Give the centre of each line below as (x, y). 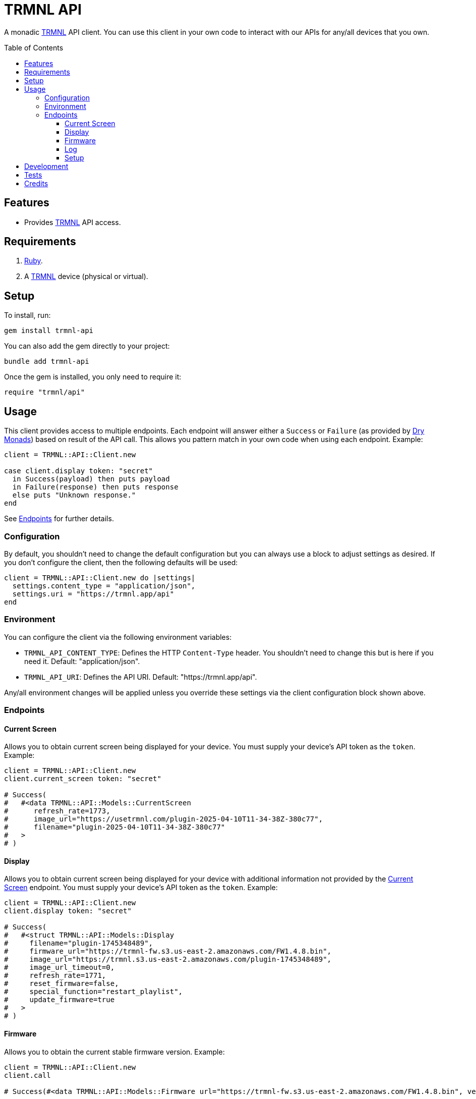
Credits (36, 183)
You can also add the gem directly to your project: (87, 346)
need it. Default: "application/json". (82, 661)
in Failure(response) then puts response (95, 487)
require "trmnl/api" (45, 392)
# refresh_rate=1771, (55, 976)
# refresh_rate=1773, (57, 811)
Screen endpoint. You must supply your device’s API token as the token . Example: (141, 888)
